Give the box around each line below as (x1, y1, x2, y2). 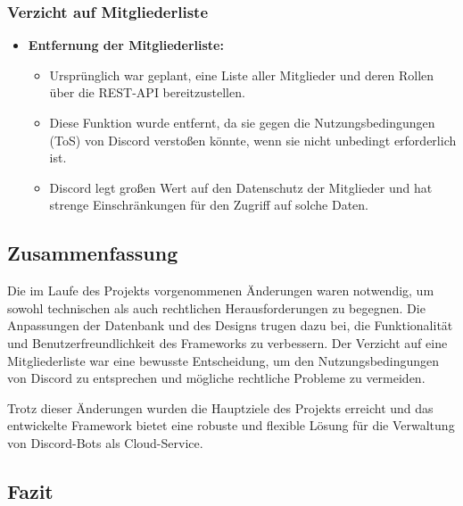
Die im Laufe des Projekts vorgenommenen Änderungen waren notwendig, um (7, 281, 434, 300)
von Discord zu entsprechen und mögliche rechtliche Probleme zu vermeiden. (7, 369, 426, 387)
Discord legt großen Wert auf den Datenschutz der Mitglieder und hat (49, 178, 433, 196)
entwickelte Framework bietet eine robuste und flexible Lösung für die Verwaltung (7, 416, 455, 435)
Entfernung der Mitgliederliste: (28, 36, 224, 54)
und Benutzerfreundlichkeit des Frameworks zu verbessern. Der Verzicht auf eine (7, 333, 448, 352)
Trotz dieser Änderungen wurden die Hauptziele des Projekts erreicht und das (7, 398, 434, 417)
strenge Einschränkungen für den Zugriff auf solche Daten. (49, 195, 369, 214)
